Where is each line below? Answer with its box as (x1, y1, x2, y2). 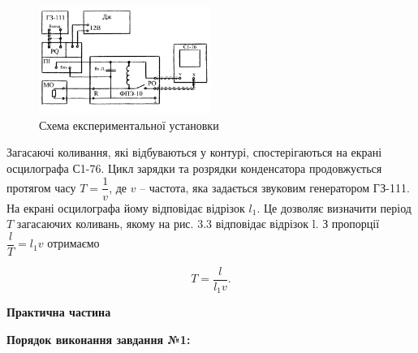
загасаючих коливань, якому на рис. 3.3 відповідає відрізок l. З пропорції (16, 215, 380, 232)
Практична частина (6, 303, 111, 321)
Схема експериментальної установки (39, 116, 219, 133)
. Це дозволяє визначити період (256, 199, 412, 216)
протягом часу (6, 179, 76, 196)
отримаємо (47, 235, 100, 252)
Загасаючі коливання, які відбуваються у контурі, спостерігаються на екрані (6, 144, 382, 161)
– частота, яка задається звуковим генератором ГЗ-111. (140, 179, 410, 196)
